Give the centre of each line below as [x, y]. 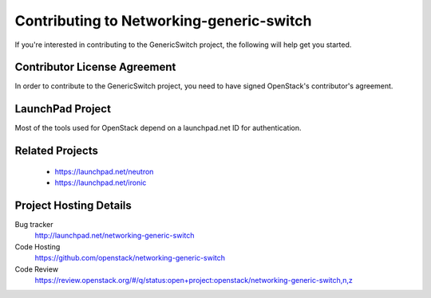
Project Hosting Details [73, 205]
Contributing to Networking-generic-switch [163, 21]
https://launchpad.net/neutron [104, 171]
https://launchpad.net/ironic [101, 182]
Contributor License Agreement [95, 67]
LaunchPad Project [63, 109]
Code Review [37, 269]
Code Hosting [38, 246]
